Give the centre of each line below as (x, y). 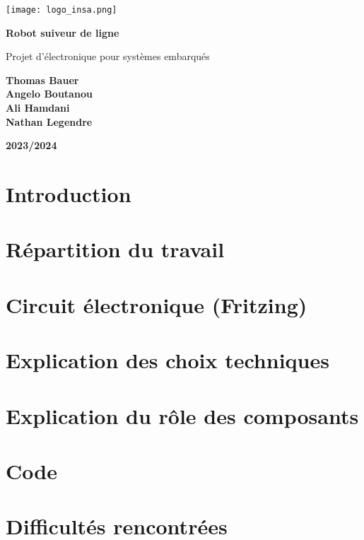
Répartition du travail (115, 249)
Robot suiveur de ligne (63, 32)
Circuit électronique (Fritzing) (157, 304)
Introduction (69, 194)
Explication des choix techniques (168, 360)
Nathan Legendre (49, 121)
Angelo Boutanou (49, 94)
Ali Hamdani (38, 108)
